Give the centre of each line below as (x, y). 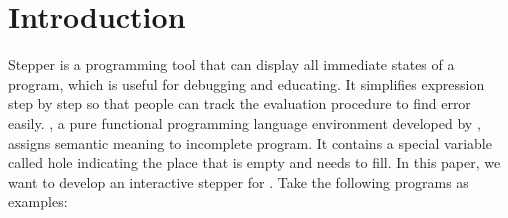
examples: (38, 201)
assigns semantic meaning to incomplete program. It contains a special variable (250, 142)
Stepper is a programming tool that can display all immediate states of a (231, 64)
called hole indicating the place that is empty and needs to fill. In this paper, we (254, 162)
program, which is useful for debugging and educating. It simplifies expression (246, 83)
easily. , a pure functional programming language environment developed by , (244, 122)
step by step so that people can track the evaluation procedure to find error (239, 103)
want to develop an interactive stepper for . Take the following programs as (238, 181)
